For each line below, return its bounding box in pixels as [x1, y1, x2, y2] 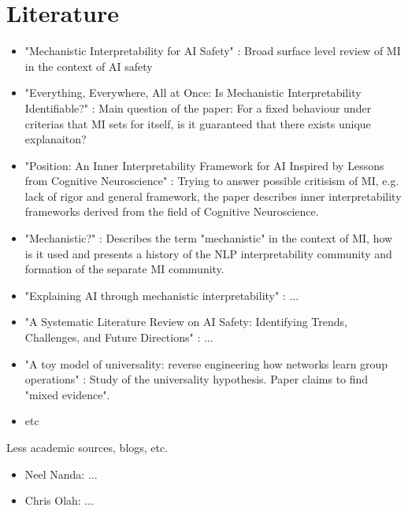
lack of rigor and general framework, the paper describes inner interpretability [24, 187, 402, 204]
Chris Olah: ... [24, 492, 95, 509]
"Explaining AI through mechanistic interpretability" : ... [24, 287, 299, 303]
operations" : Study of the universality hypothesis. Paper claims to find [24, 371, 369, 387]
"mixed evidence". [24, 386, 110, 402]
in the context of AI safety [24, 57, 153, 74]
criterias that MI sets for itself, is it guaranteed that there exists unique [24, 115, 371, 131]
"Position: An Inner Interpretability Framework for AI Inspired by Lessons [24, 157, 384, 173]
